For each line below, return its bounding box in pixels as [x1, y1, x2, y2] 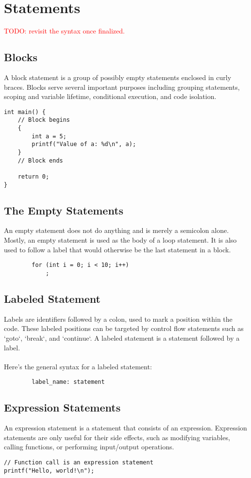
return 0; [17, 173, 50, 180]
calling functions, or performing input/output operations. [4, 442, 174, 452]
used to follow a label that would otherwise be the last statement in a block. [4, 244, 231, 254]
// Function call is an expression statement [4, 459, 153, 466]
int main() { [4, 108, 46, 115]
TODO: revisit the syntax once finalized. [4, 26, 125, 36]
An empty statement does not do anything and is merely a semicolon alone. [4, 225, 229, 235]
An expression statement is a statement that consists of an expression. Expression [4, 423, 247, 433]
